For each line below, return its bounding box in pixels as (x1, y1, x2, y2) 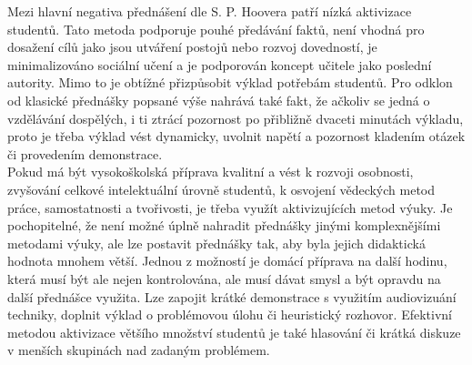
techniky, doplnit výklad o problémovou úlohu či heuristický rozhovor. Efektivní (7, 305, 452, 324)
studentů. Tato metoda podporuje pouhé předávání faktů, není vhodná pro (7, 19, 425, 38)
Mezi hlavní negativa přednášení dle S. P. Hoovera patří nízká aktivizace (7, 2, 412, 20)
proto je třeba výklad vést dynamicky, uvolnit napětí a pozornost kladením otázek (7, 127, 466, 146)
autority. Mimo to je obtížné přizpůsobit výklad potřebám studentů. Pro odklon (7, 73, 453, 92)
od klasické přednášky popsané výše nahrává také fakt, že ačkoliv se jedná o (7, 90, 430, 109)
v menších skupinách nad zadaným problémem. (7, 340, 270, 360)
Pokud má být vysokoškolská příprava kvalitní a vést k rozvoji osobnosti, (7, 162, 414, 181)
